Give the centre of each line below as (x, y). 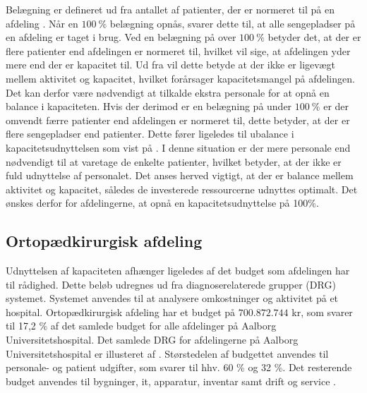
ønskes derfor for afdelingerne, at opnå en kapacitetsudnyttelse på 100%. (162, 203)
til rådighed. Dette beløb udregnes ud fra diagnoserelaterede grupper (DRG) (171, 284)
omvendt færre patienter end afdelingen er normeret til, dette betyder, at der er (178, 120)
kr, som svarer (322, 312)
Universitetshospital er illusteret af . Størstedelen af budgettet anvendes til (167, 353)
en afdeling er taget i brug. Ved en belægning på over (121, 37)
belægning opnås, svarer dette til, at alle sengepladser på (233, 23)
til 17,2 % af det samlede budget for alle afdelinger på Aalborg (141, 326)
